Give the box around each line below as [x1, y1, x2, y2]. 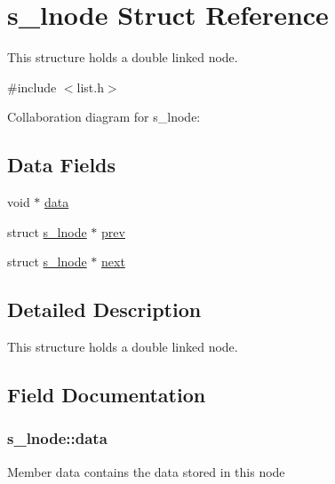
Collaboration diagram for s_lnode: [7, 107, 201, 126]
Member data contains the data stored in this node [7, 462, 285, 480]
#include [7, 77, 57, 96]
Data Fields [7, 151, 116, 179]
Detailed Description [7, 296, 202, 323]
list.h [76, 77, 104, 96]
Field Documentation [7, 381, 206, 409]
